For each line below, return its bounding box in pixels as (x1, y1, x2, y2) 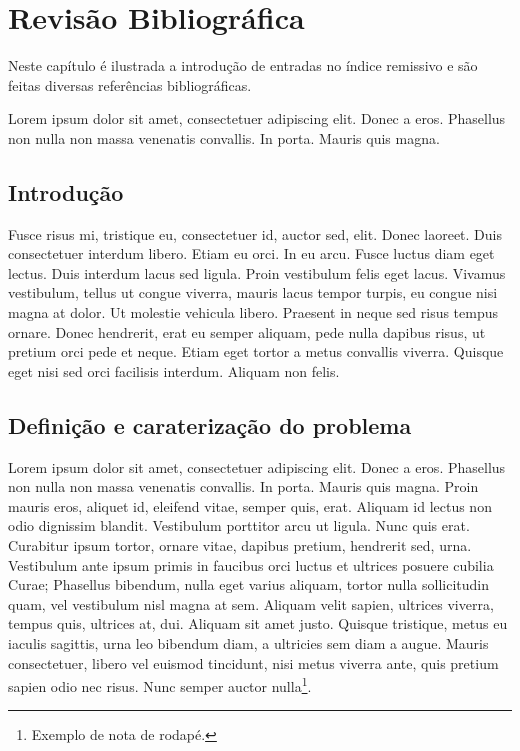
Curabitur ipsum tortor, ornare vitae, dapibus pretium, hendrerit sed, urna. (8, 535, 472, 556)
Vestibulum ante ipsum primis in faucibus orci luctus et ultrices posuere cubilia (8, 554, 494, 575)
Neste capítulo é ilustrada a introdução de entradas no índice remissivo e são (8, 55, 478, 76)
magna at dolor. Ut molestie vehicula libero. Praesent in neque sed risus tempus (8, 302, 499, 323)
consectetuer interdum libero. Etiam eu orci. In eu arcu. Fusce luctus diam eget (8, 243, 495, 264)
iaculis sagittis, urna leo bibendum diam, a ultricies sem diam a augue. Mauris (8, 633, 489, 653)
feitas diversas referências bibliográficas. (8, 74, 252, 95)
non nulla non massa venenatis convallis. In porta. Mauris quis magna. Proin (8, 476, 479, 497)
